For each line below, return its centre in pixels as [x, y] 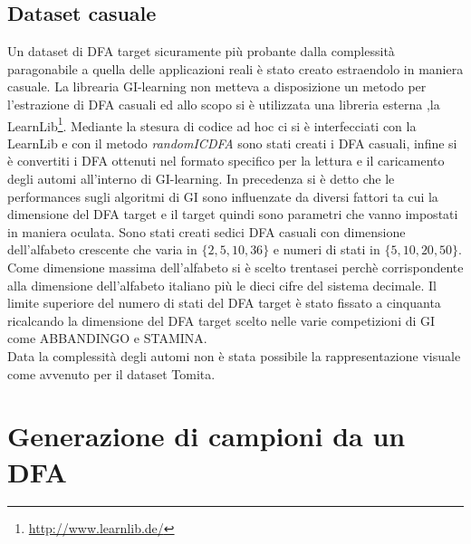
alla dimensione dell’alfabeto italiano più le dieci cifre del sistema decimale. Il [222, 285]
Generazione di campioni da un [207, 436]
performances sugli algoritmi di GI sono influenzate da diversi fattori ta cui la [223, 196]
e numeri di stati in [327, 249]
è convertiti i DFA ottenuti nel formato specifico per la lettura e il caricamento [226, 161]
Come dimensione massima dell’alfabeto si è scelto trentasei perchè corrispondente [235, 267]
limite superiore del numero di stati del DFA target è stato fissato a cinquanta [224, 303]
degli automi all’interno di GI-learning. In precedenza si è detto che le [201, 179]
